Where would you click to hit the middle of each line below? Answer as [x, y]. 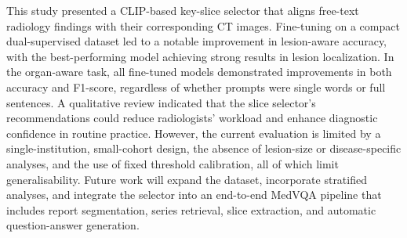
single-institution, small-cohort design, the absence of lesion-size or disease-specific [204, 148]
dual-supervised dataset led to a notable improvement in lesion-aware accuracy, [196, 41]
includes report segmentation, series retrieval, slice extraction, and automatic [191, 209]
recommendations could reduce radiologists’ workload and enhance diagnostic [192, 118]
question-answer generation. [73, 225]
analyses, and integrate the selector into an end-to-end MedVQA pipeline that [194, 195]
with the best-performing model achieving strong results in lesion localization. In [200, 56]
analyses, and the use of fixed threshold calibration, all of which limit [173, 163]
